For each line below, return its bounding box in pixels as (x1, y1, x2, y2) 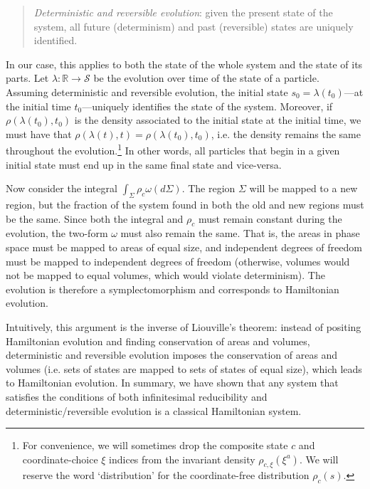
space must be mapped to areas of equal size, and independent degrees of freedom (6, 239, 362, 254)
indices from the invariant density (109, 451, 255, 466)
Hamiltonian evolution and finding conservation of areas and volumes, (6, 333, 310, 348)
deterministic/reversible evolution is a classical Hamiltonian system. (6, 403, 302, 418)
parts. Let (6, 70, 49, 85)
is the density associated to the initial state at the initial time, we (74, 112, 361, 127)
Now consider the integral (6, 181, 117, 196)
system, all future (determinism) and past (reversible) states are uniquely (33, 19, 354, 33)
